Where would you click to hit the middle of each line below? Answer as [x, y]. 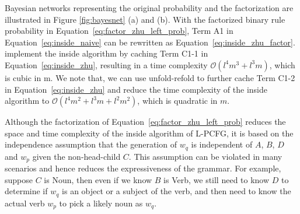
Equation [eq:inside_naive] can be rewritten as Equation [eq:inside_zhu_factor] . [150, 42]
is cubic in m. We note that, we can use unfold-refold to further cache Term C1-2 [150, 77]
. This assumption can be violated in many [205, 156]
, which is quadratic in [177, 101]
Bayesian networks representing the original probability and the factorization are [149, 8]
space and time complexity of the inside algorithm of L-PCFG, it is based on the [149, 133]
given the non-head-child [76, 156]
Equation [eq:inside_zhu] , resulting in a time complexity [106, 64]
